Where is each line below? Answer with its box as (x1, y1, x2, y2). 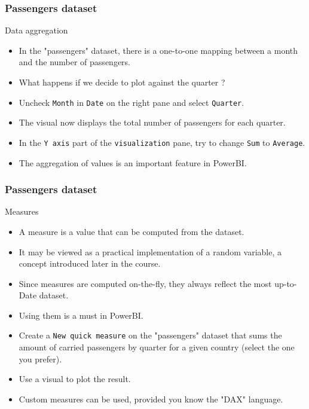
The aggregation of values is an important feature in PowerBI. (19, 156, 247, 169)
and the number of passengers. (19, 56, 130, 68)
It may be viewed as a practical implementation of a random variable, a (19, 245, 282, 258)
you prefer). (19, 352, 62, 365)
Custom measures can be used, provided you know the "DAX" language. (19, 392, 283, 405)
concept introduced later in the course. (19, 257, 161, 270)
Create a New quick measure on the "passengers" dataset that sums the (19, 329, 282, 341)
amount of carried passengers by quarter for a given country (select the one (19, 341, 295, 353)
